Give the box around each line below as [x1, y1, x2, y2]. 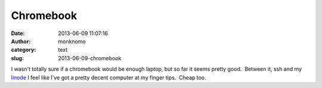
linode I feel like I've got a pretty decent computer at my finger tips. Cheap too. [11, 74, 206, 81]
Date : [11, 30, 25, 37]
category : [11, 46, 36, 54]
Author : [11, 37, 31, 45]
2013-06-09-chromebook [58, 54, 122, 62]
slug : [11, 54, 24, 62]
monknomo [58, 37, 86, 45]
